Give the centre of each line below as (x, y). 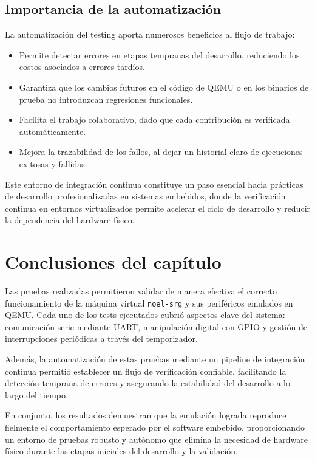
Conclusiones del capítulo (113, 262)
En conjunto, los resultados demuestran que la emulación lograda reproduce (146, 415)
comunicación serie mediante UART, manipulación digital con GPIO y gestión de (156, 326)
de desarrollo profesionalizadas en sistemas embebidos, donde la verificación (145, 196)
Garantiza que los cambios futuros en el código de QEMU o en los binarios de (164, 87)
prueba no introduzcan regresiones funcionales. (106, 99)
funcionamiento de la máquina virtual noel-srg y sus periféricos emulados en (149, 303)
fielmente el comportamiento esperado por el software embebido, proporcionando (155, 427)
